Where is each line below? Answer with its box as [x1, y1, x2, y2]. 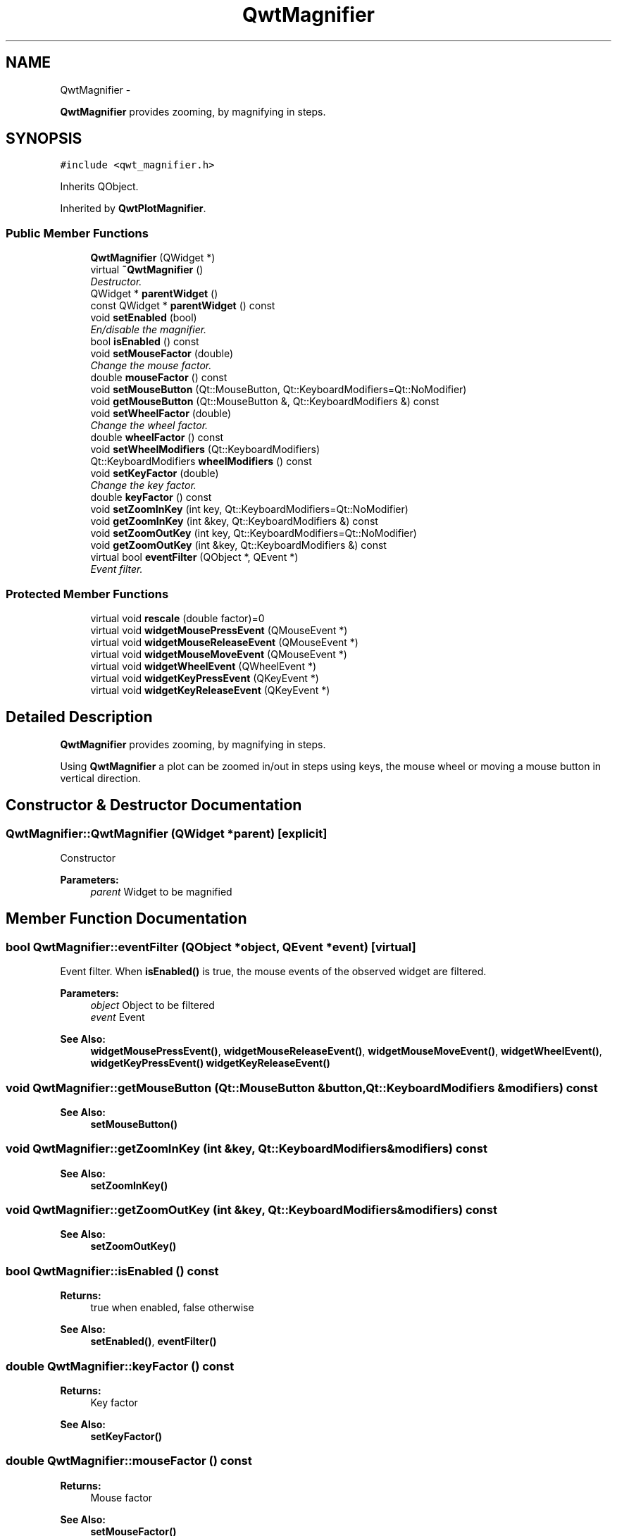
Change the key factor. [90, 479, 197, 492]
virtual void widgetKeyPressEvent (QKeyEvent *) [90, 671, 319, 684]
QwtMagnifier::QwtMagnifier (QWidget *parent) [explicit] [6, 826, 328, 841]
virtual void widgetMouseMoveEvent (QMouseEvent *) [90, 648, 347, 660]
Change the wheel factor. [90, 419, 208, 432]
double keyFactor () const [90, 491, 212, 504]
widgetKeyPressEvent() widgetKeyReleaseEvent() [90, 1057, 330, 1070]
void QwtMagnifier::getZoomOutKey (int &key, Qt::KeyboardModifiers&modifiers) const [6, 1203, 497, 1218]
